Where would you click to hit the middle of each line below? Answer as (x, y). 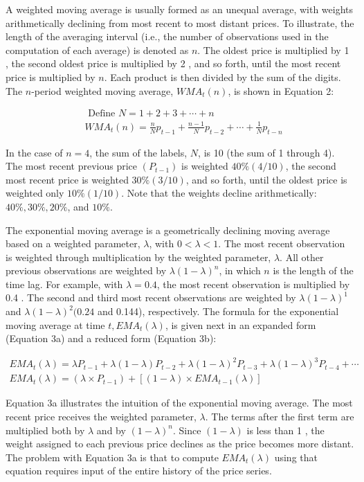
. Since (187, 430)
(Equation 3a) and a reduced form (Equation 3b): (111, 338)
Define (102, 114)
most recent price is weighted (67, 179)
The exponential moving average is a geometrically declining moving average (168, 230)
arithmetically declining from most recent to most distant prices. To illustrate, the (180, 23)
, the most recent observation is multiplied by (253, 284)
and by (111, 430)
